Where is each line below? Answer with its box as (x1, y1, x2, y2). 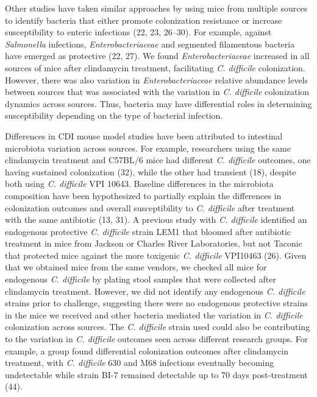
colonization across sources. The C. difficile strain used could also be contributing (5, 320, 310, 333)
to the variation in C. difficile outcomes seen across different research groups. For (5, 332, 308, 345)
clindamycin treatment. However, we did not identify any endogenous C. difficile (5, 284, 305, 297)
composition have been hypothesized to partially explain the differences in (5, 189, 282, 202)
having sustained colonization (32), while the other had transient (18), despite (5, 165, 296, 178)
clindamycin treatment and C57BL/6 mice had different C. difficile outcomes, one (5, 153, 311, 166)
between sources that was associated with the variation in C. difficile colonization (5, 85, 310, 98)
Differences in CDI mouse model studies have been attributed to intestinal (5, 129, 283, 142)
